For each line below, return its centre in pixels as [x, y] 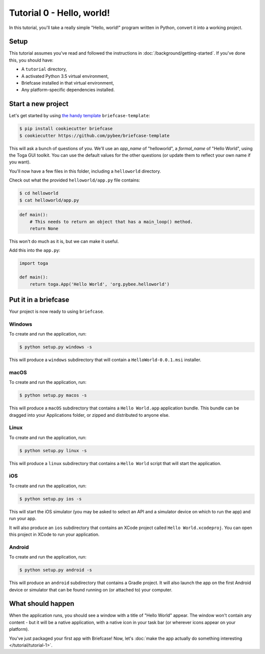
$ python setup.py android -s [56, 570]
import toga [34, 264]
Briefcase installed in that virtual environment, [68, 83]
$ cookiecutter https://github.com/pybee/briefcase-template [94, 136]
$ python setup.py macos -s [53, 395]
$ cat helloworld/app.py [49, 200]
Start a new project [39, 104]
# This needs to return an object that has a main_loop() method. [111, 222]
